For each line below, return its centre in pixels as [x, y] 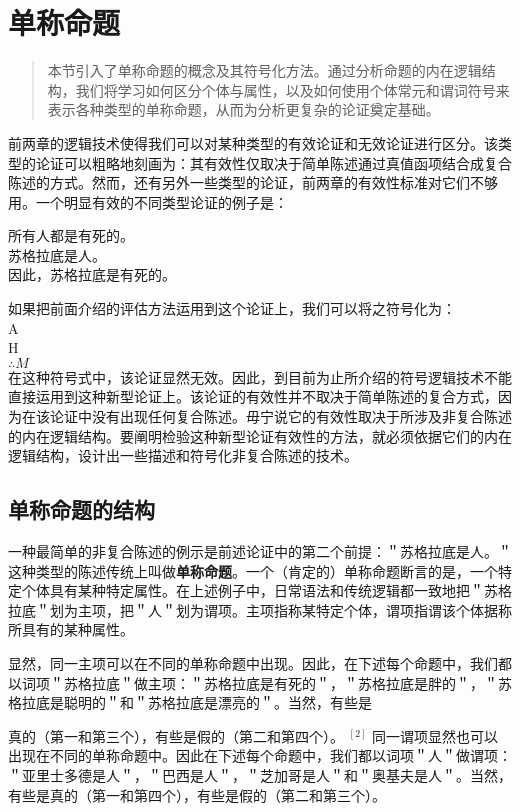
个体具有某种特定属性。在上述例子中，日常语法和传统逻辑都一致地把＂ [252, 590]
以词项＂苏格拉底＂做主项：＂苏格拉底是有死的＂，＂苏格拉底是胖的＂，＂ [253, 682]
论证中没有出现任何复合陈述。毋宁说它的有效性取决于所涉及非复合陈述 [280, 416]
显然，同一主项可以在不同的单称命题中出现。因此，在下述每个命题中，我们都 [260, 662]
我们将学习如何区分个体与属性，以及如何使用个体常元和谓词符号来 [292, 89]
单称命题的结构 [81, 509]
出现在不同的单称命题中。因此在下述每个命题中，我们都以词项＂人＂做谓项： [260, 755]
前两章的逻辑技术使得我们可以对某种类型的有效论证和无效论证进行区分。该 [253, 142]
